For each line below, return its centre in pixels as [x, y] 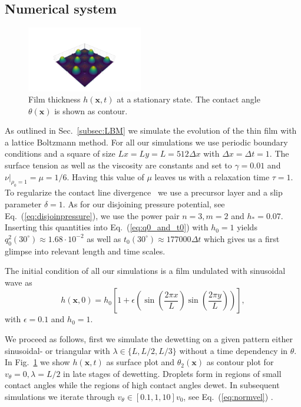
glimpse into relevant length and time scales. [85, 251]
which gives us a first [242, 238]
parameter [23, 204]
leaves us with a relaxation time [212, 176]
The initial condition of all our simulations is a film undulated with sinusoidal [145, 271]
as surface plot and [140, 362]
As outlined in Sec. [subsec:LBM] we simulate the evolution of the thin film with [151, 130]
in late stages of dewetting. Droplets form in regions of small [172, 373]
